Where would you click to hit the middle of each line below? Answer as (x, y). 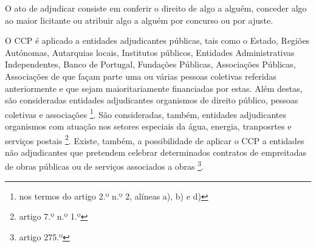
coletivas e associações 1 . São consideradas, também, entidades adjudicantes (146, 113)
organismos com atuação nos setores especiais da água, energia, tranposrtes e (148, 126)
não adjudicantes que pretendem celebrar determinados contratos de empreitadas (156, 152)
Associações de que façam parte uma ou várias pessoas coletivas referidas (141, 76)
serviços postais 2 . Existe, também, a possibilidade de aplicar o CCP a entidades (155, 139)
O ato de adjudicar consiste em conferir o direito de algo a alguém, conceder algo (156, 8)
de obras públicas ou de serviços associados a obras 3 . (105, 165)
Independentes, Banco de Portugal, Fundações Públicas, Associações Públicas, (150, 64)
